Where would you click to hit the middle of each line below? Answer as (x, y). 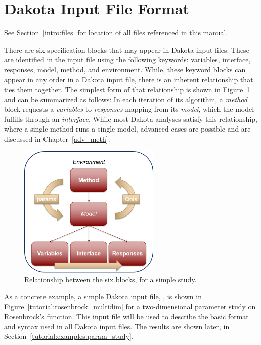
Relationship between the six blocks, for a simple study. (111, 279)
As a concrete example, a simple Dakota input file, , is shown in (103, 296)
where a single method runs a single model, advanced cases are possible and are (127, 129)
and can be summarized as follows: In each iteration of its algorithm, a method (126, 99)
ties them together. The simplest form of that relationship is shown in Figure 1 (127, 89)
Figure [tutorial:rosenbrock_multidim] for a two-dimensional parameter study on (130, 306)
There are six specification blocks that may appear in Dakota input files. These (127, 49)
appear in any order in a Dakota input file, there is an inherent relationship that (129, 79)
